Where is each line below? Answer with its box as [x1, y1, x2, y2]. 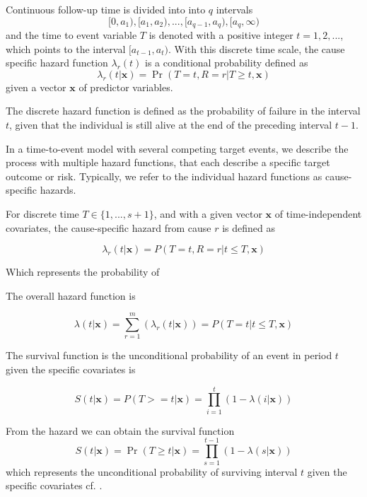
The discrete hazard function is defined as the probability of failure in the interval [6, 103, 361, 118]
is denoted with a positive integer [148, 28, 293, 42]
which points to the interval [6, 41, 126, 56]
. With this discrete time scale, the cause [168, 41, 345, 56]
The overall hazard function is [6, 288, 136, 303]
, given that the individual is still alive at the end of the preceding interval [9, 117, 332, 132]
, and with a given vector [153, 206, 262, 221]
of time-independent [274, 206, 362, 221]
